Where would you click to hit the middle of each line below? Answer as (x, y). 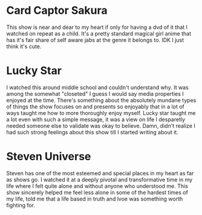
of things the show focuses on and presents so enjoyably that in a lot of (95, 107)
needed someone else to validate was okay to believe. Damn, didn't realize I (101, 126)
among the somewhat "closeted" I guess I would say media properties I (95, 93)
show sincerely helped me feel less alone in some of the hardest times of (97, 192)
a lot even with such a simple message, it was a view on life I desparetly (96, 119)
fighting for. (21, 205)
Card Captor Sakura (57, 11)
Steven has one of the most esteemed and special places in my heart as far (100, 173)
